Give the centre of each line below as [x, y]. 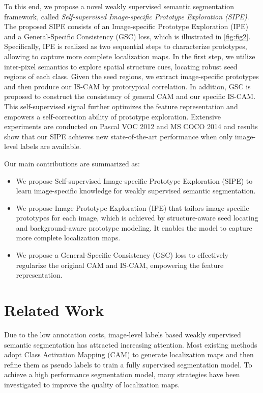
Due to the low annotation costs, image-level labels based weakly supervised [123, 334]
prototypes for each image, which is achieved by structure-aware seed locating [137, 218]
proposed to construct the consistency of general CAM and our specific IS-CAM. [130, 96]
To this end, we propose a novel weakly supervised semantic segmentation [119, 6]
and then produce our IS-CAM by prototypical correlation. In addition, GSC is [127, 86]
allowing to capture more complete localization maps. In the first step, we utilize [130, 56]
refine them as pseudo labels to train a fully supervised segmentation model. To [128, 364]
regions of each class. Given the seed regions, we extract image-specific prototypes [131, 76]
